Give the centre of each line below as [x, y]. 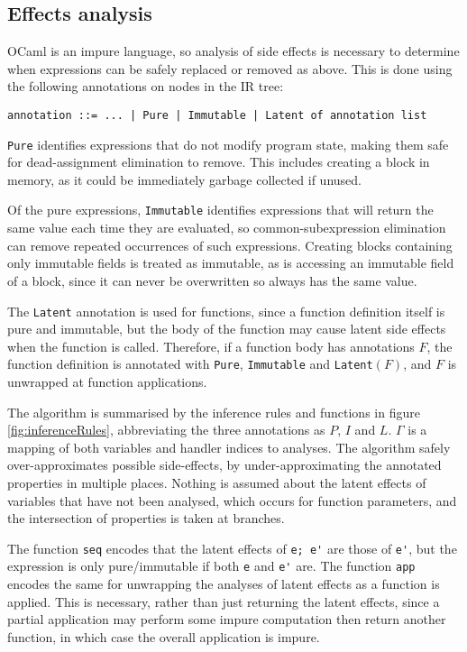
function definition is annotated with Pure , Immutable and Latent [190, 364]
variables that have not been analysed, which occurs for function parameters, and [232, 500]
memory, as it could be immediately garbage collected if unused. [184, 179]
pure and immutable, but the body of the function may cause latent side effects [227, 329]
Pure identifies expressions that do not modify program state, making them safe [228, 144]
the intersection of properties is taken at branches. [146, 518]
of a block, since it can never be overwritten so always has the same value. [212, 280]
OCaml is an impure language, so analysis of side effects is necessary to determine [233, 51]
